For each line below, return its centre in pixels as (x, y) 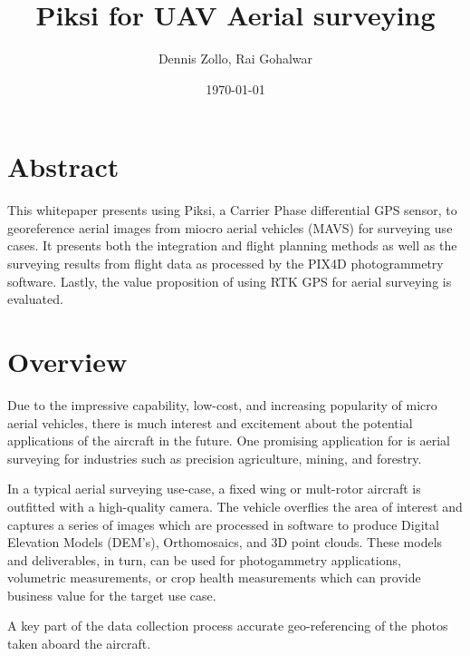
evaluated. (35, 299)
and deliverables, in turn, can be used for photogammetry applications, (204, 559)
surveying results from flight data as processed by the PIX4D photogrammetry (225, 264)
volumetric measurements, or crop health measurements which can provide (214, 578)
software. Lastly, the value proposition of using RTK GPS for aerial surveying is (230, 281)
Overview (67, 361)
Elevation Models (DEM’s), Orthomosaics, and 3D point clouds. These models (225, 542)
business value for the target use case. (112, 595)
